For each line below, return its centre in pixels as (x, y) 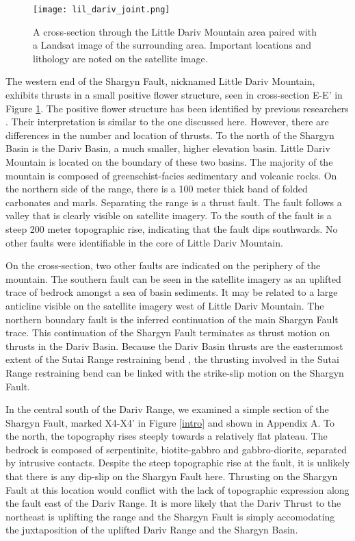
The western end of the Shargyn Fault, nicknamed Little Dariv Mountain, (160, 81)
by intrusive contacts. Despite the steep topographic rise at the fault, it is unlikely (178, 463)
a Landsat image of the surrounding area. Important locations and (172, 45)
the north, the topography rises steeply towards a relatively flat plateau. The (167, 436)
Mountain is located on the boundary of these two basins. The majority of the (169, 162)
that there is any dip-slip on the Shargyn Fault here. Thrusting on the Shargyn (172, 476)
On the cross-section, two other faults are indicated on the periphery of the (163, 265)
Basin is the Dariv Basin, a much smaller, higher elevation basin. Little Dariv (168, 148)
